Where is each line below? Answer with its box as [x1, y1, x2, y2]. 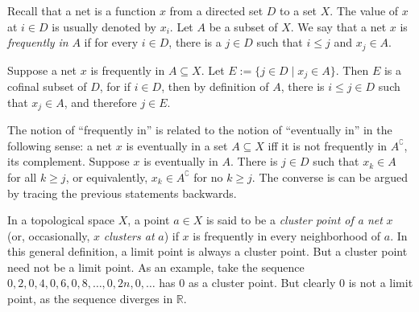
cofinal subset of [7, 78, 87, 95]
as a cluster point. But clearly [188, 274, 336, 291]
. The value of [330, 2, 399, 18]
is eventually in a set [126, 137, 228, 154]
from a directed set [169, 2, 263, 18]
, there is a [168, 34, 222, 51]
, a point [127, 211, 170, 228]
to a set [280, 2, 317, 18]
